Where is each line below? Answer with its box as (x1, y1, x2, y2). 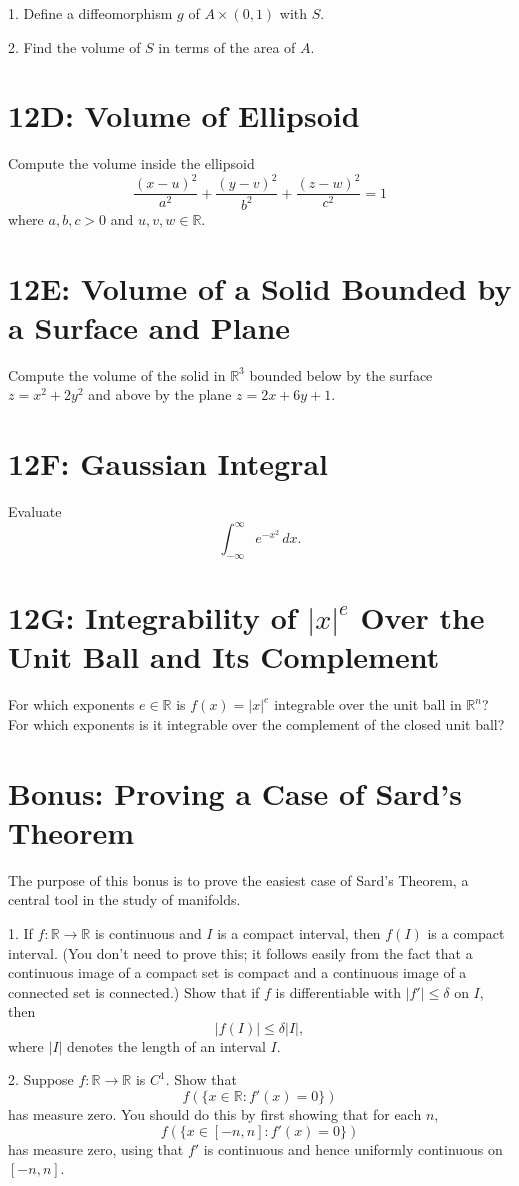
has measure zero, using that (8, 1138, 184, 1159)
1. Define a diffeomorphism (8, 3, 173, 23)
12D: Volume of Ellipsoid (8, 95, 360, 136)
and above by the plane (88, 384, 232, 405)
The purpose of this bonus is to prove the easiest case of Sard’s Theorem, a (8, 869, 469, 890)
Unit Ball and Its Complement (8, 636, 440, 677)
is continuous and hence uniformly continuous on (203, 1138, 503, 1159)
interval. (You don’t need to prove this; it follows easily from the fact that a (8, 942, 473, 963)
